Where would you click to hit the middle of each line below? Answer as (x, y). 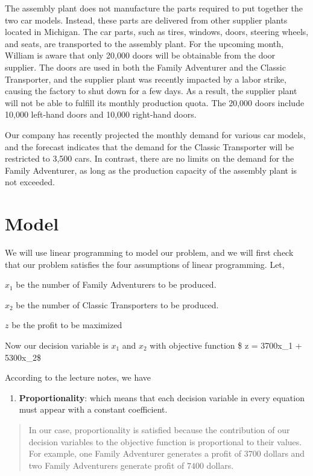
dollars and (284, 453)
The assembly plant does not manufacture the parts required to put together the (154, 8)
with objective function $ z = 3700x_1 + (226, 345)
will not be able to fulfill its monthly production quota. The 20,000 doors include (155, 102)
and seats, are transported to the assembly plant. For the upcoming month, (144, 43)
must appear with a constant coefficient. (93, 409)
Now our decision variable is (57, 345)
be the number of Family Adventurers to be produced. (116, 284)
